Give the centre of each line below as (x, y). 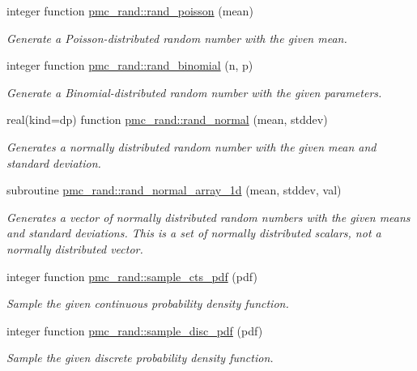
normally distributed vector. (75, 248)
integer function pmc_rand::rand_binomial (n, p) (130, 65)
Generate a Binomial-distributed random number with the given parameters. (194, 92)
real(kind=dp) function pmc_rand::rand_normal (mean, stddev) (167, 119)
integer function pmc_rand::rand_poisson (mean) (130, 11)
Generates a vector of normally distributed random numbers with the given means (208, 217)
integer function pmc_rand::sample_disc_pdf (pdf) (135, 330)
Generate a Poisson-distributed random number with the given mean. (177, 38)
